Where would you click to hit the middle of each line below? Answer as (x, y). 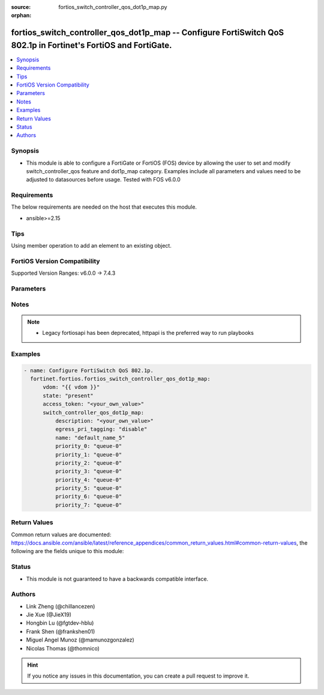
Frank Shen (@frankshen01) (61, 631)
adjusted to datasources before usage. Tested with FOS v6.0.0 (103, 180)
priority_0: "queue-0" (88, 446)
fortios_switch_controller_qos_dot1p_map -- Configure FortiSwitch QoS (148, 33)
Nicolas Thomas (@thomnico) (63, 648)
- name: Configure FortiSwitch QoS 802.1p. (89, 370)
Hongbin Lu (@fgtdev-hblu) (60, 623)
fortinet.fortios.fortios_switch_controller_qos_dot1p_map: (120, 378)
